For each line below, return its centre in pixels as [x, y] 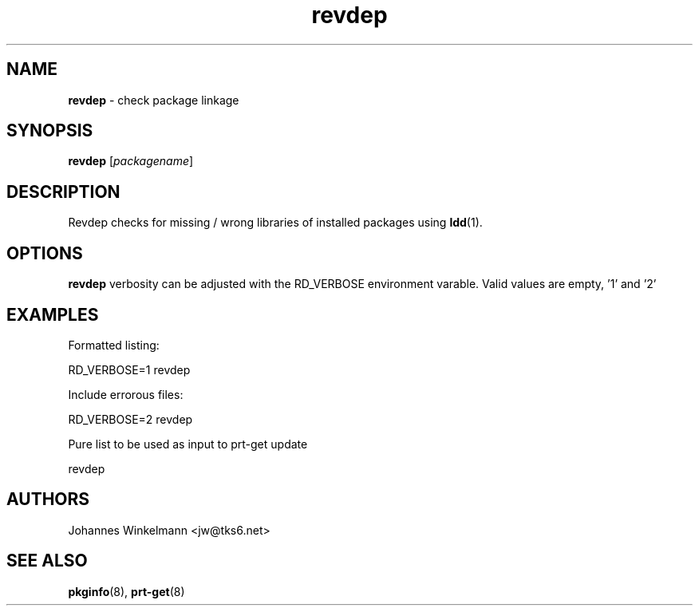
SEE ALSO [47, 561]
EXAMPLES [53, 314]
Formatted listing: [114, 345]
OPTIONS [45, 253]
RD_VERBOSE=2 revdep [130, 419]
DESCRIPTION [63, 191]
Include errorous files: [126, 394]
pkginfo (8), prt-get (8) [126, 591]
